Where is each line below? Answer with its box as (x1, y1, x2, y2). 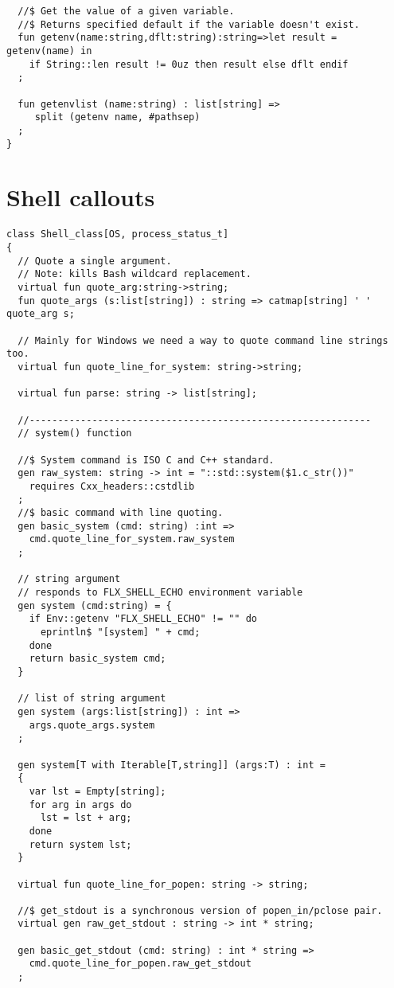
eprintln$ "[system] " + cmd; (40, 627, 201, 638)
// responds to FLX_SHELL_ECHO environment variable (18, 587, 303, 599)
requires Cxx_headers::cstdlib (29, 480, 195, 492)
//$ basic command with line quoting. (18, 507, 224, 519)
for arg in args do (29, 799, 132, 810)
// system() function (18, 428, 132, 439)
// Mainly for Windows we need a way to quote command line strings (18, 334, 388, 346)
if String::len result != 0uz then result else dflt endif (29, 58, 349, 70)
